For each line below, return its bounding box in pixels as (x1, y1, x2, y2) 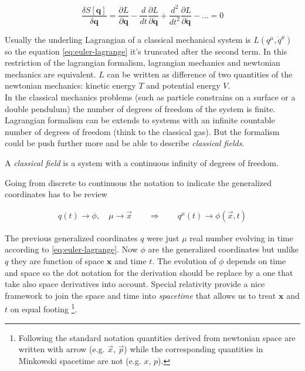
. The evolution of (152, 254, 216, 267)
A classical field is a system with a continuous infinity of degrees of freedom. (5, 156, 279, 168)
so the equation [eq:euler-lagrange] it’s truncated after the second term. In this (5, 45, 287, 57)
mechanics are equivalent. (5, 68, 96, 80)
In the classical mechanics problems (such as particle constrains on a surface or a (5, 91, 296, 103)
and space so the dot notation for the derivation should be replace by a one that (5, 266, 293, 278)
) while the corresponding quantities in (124, 343, 263, 355)
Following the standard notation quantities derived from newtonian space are (18, 331, 296, 343)
